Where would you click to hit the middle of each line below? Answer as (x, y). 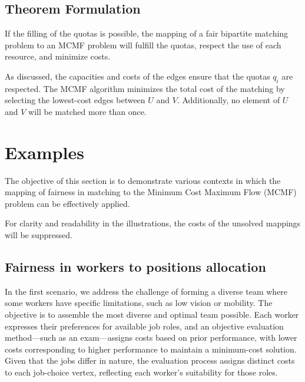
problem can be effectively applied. (67, 203)
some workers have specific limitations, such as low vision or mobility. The (139, 303)
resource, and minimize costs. (58, 56)
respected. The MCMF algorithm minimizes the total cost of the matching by (145, 88)
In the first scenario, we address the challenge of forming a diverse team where (146, 291)
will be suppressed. (39, 235)
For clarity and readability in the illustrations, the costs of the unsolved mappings (153, 223)
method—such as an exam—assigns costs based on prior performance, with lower (151, 337)
